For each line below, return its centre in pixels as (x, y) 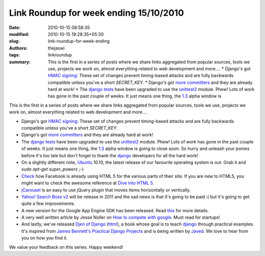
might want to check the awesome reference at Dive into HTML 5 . (88, 183)
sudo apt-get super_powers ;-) (53, 169)
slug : (14, 41)
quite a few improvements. (48, 203)
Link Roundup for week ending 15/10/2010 (96, 13)
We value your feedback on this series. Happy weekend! (66, 247)
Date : (15, 28)
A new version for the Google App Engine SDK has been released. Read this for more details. (115, 210)
